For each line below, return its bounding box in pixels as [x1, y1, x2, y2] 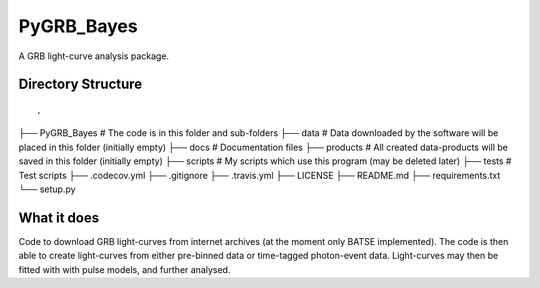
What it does [18, 209, 100, 226]
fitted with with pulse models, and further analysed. [18, 263, 231, 275]
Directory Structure [18, 76, 143, 93]
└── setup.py [18, 183, 76, 195]
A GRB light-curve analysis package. [18, 50, 170, 62]
